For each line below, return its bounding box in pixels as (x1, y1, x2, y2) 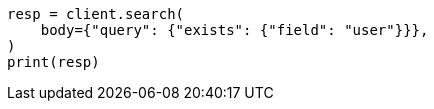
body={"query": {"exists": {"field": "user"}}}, (40, 22, 429, 38)
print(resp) (7, 54, 100, 70)
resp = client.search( (7, 6, 185, 22)
